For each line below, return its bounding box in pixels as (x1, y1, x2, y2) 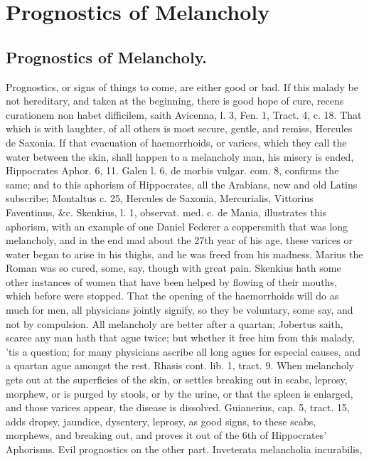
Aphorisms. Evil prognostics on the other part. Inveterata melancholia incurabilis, (6, 442, 363, 457)
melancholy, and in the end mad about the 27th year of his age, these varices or (6, 233, 353, 248)
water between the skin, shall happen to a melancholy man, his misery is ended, (6, 149, 354, 164)
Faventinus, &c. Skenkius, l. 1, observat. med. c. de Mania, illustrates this (6, 204, 327, 219)
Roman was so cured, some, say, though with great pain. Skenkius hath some (6, 260, 341, 275)
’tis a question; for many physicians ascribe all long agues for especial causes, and (6, 344, 360, 359)
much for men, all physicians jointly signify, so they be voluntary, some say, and (6, 302, 353, 317)
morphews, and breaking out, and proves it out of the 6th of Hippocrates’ (6, 428, 327, 443)
